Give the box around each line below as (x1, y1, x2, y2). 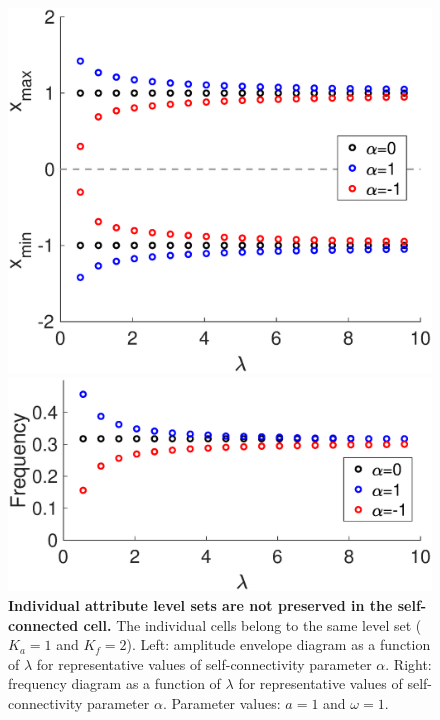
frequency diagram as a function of (8, 673, 221, 694)
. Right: (385, 653, 432, 674)
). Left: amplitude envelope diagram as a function (126, 634, 431, 655)
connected (8, 614, 79, 635)
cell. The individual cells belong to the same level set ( (83, 614, 422, 635)
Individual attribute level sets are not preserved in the (8, 595, 393, 616)
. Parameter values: (162, 693, 281, 714)
